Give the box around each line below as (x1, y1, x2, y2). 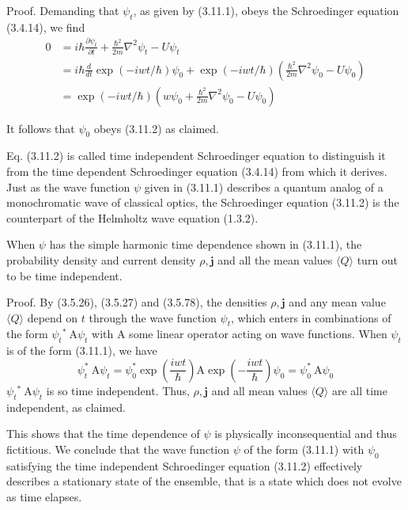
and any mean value (289, 294, 386, 310)
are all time (331, 382, 388, 398)
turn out (357, 251, 399, 268)
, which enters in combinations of (231, 309, 391, 325)
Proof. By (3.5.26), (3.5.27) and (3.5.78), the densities (6, 294, 267, 310)
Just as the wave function (6, 178, 130, 195)
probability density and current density (6, 251, 196, 268)
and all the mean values (217, 251, 333, 268)
